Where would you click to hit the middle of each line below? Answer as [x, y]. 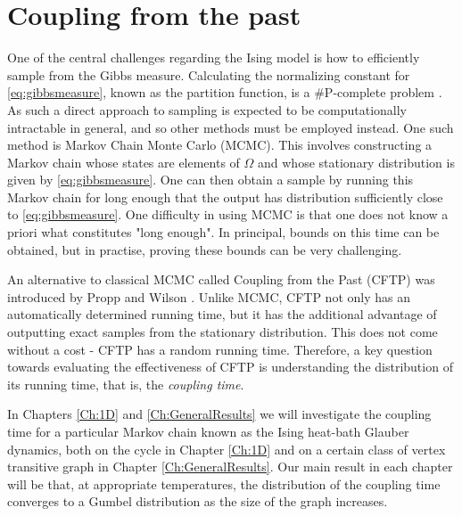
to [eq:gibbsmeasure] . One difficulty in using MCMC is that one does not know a [228, 214]
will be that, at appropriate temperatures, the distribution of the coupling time [224, 483]
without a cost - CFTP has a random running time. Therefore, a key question [220, 349]
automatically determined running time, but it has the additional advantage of [222, 314]
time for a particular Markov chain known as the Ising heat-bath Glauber [208, 431]
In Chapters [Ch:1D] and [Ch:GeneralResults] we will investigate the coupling [219, 414]
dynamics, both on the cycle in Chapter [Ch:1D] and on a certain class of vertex [227, 449]
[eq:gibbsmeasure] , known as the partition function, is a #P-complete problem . [225, 92]
